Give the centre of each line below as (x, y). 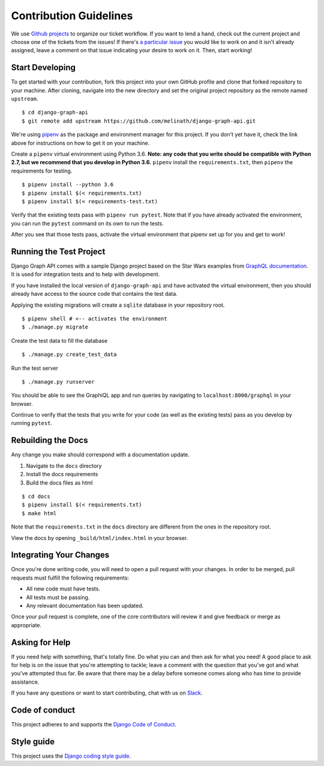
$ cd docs (36, 496)
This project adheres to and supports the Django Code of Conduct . (94, 725)
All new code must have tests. (63, 589)
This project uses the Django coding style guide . (71, 756)
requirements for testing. (42, 171)
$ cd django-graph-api (55, 112)
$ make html (39, 513)
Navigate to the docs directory (64, 465)
